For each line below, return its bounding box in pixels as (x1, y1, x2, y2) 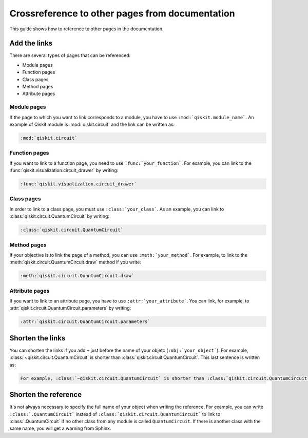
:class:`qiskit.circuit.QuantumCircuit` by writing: (9, 213, 110, 219)
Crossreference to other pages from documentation (9, 8, 236, 19)
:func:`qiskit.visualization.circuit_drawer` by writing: (9, 167, 119, 174)
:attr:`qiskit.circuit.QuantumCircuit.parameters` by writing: (9, 305, 131, 311)
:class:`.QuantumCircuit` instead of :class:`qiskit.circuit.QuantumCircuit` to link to (9, 411, 221, 417)
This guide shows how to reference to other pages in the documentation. (9, 26, 164, 32)
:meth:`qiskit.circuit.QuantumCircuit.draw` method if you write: (9, 259, 141, 265)
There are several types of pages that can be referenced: (9, 52, 131, 59)
